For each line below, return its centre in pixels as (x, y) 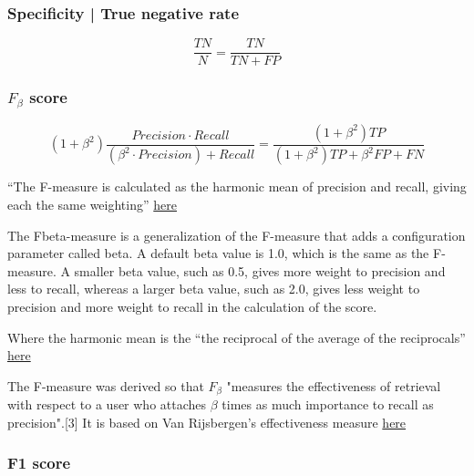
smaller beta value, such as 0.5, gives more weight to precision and (260, 270)
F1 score (39, 463)
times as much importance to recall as (328, 404)
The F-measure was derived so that (106, 385)
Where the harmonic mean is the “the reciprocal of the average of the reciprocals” (237, 337)
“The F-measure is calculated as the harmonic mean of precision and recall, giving (237, 186)
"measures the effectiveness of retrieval (334, 385)
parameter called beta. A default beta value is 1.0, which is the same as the (218, 253)
